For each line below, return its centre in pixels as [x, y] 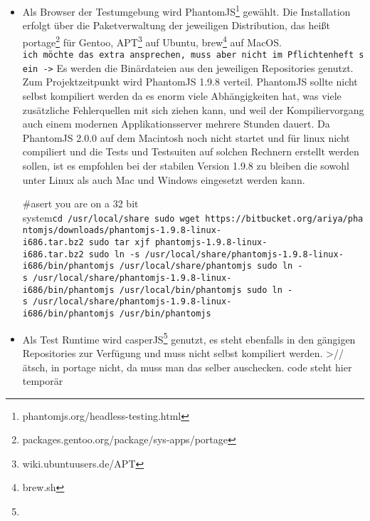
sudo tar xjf [119, 243]
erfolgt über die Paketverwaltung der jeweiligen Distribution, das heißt [176, 25]
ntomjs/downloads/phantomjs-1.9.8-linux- [122, 231]
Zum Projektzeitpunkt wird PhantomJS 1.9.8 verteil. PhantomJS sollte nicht [190, 82]
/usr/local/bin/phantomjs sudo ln [201, 290]
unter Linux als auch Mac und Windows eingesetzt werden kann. [164, 179]
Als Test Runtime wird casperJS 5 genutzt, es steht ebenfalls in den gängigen [189, 338]
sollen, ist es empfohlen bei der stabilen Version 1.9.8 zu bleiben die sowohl [186, 165]
